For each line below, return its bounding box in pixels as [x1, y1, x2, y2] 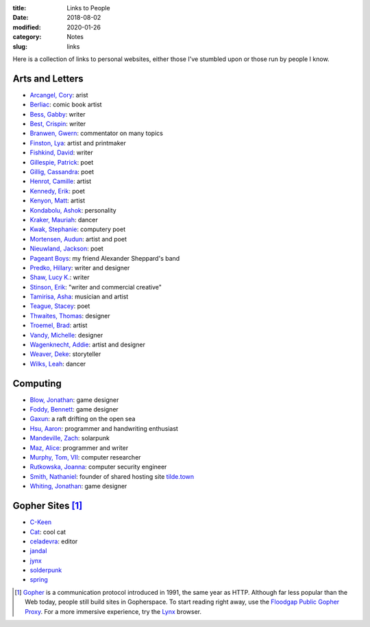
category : [12, 33, 42, 41]
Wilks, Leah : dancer [29, 359, 86, 368]
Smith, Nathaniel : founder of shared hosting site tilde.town [29, 472, 195, 480]
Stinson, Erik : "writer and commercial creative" [29, 283, 162, 291]
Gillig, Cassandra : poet [29, 167, 94, 176]
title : [12, 4, 27, 12]
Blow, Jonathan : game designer [29, 395, 119, 404]
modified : [12, 23, 41, 31]
